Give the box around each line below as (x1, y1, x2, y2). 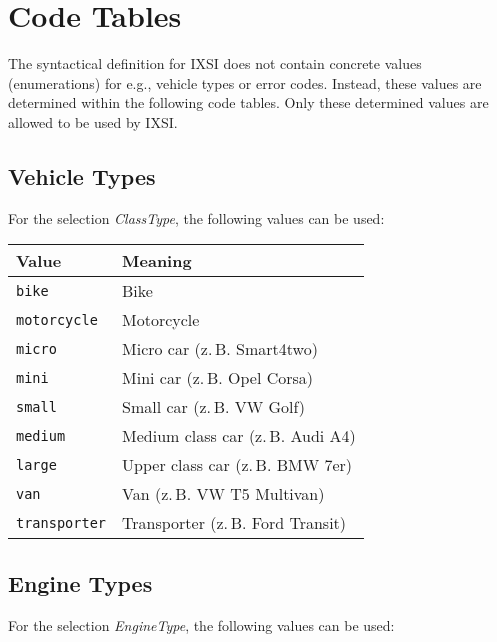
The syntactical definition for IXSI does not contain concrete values (8, 53, 422, 74)
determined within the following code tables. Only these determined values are (8, 92, 489, 113)
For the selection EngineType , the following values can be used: (8, 614, 395, 635)
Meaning (122, 249, 192, 273)
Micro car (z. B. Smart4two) (122, 337, 318, 361)
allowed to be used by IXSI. (8, 111, 178, 132)
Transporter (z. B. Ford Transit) (122, 511, 347, 535)
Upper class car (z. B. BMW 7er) (122, 453, 353, 477)
